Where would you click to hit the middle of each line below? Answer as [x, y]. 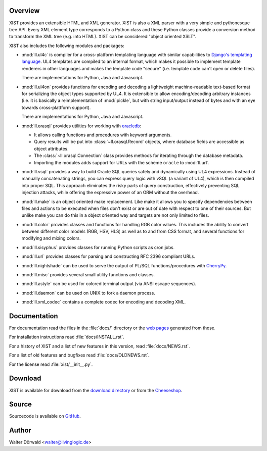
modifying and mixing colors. [51, 238]
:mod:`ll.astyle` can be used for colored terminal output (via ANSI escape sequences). [109, 284]
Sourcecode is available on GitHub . [45, 416]
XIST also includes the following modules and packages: [67, 46]
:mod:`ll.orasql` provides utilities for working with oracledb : [81, 126]
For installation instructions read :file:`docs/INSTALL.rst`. [67, 337]
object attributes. [51, 149]
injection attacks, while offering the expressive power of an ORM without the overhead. [110, 193]
